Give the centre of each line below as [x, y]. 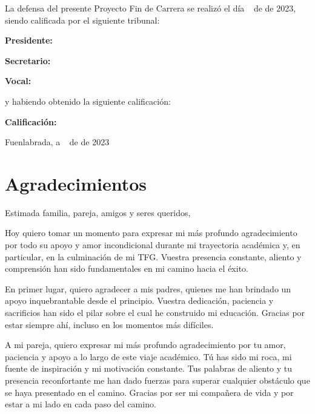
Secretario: [28, 60]
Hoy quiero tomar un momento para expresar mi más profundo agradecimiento [151, 233]
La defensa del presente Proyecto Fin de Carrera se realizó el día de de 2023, [151, 8]
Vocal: [18, 81]
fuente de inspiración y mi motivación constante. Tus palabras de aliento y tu [149, 368]
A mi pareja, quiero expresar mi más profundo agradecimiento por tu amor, [145, 345]
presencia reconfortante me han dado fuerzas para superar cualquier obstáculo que [157, 380]
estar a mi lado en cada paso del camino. [81, 404]
